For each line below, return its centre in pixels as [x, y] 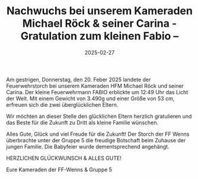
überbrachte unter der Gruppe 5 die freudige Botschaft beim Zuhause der [96, 140]
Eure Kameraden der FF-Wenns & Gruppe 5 [59, 170]
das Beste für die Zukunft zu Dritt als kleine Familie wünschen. [82, 122]
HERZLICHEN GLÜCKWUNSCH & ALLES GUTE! [64, 158]
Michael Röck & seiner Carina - [100, 23]
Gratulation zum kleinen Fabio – [100, 36]
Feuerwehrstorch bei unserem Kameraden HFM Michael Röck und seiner [95, 86]
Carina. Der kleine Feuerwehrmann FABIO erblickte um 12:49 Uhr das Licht [97, 92]
